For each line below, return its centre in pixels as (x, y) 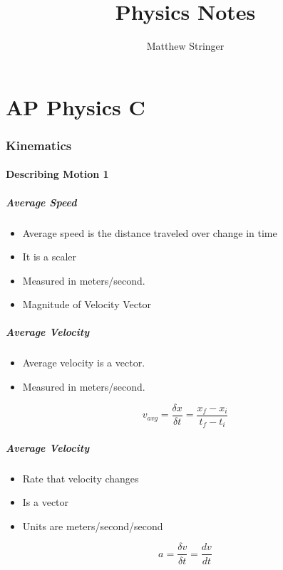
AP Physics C (76, 106)
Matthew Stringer (185, 46)
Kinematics (39, 145)
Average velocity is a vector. (84, 363)
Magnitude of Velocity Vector (87, 304)
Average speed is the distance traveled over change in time (150, 232)
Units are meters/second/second (93, 526)
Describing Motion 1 (57, 174)
